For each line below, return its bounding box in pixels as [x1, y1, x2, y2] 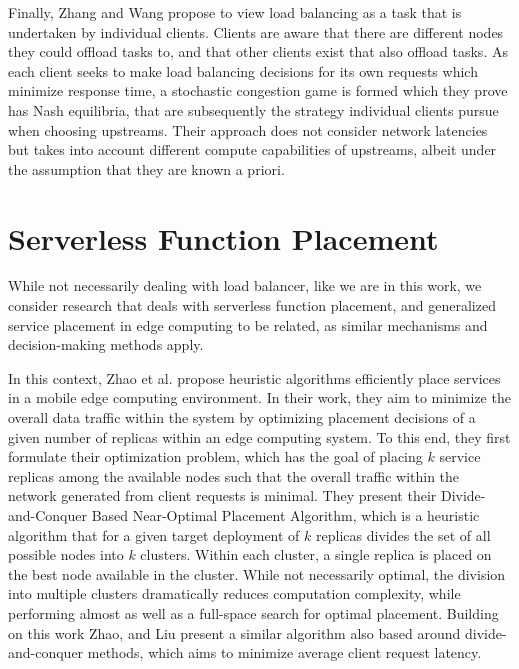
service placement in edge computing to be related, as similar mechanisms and [8, 314, 488, 335]
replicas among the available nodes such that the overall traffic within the [8, 465, 460, 486]
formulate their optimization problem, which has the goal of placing [8, 446, 423, 467]
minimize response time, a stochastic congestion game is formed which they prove [8, 80, 508, 101]
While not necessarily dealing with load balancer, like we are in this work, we [8, 275, 482, 296]
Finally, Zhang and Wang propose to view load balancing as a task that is [8, 2, 462, 22]
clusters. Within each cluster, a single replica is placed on [140, 544, 492, 565]
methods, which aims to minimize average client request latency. [87, 642, 482, 663]
